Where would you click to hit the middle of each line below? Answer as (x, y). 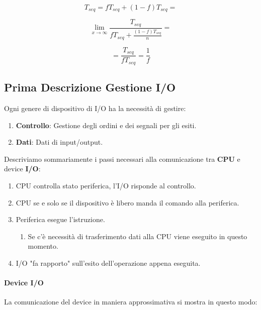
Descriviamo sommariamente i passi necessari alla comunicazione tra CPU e (122, 159)
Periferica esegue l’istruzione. (60, 219)
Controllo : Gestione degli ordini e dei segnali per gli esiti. (106, 125)
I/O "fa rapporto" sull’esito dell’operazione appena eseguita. (108, 263)
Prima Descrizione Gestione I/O (90, 87)
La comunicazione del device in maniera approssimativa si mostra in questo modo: (131, 302)
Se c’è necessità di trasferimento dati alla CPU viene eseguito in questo (138, 236)
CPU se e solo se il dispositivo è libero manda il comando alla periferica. (127, 202)
